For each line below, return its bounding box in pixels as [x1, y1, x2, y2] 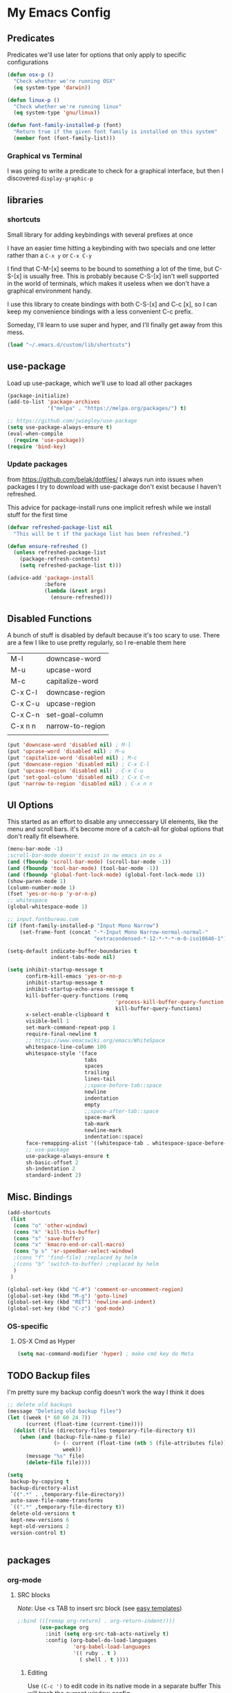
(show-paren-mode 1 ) [7, 878, 67, 884]
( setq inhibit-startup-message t [7, 967, 104, 974]
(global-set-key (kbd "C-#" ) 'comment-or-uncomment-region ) [7, 1286, 184, 1293]
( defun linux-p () [7, 97, 60, 104]
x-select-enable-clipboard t [25, 1012, 110, 1018]
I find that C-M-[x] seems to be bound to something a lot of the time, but [7, 264, 214, 273]
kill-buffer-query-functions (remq [25, 992, 128, 999]
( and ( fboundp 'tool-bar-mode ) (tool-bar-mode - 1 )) [7, 864, 159, 871]
